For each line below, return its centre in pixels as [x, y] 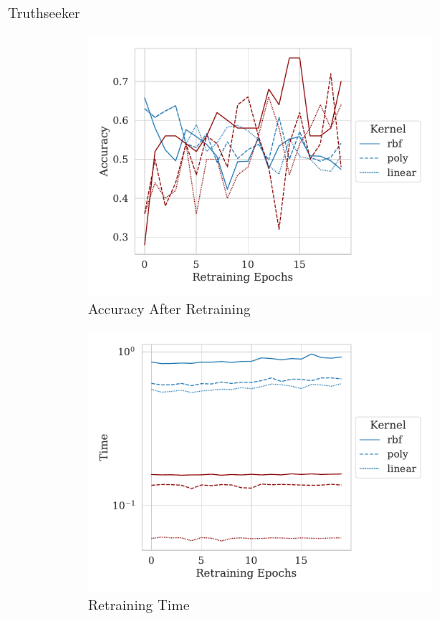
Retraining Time [139, 604]
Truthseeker [44, 12]
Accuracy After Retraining [169, 308]
